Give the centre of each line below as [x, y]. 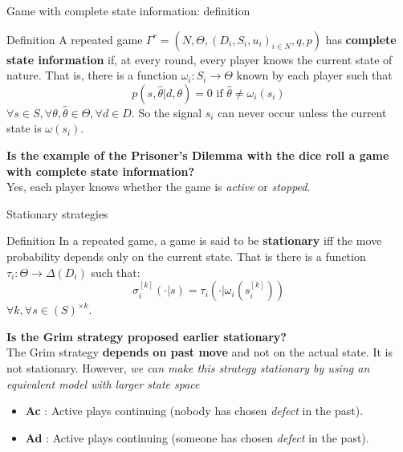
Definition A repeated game [75, 39]
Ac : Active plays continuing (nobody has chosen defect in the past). [194, 411]
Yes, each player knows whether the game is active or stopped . [159, 187]
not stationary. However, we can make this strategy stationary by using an [188, 367]
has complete [361, 39]
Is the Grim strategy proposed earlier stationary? [147, 336]
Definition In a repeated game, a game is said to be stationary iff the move [194, 240]
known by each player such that [314, 75]
